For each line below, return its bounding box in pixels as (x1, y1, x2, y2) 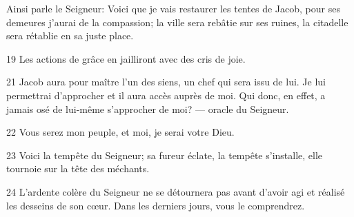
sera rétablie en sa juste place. (6, 28, 134, 43)
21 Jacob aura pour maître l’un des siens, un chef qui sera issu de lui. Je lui (6, 74, 326, 89)
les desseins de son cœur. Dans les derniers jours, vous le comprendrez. (6, 198, 305, 212)
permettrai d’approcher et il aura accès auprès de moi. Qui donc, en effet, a (6, 87, 326, 102)
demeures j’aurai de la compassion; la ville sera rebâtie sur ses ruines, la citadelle (6, 14, 348, 29)
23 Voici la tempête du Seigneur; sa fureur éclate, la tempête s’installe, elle (6, 147, 323, 162)
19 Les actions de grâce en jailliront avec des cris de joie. (6, 51, 246, 65)
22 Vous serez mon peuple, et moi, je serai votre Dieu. (6, 125, 235, 139)
